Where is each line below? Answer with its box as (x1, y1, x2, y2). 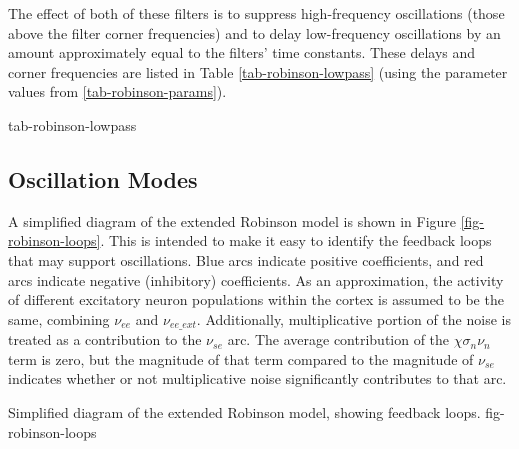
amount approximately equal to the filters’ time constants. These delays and (8, 42, 476, 63)
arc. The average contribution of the (227, 329, 450, 350)
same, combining (8, 308, 110, 329)
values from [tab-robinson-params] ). (8, 81, 227, 102)
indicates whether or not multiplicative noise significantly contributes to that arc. (8, 368, 507, 389)
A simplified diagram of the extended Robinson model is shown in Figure (8, 210, 457, 231)
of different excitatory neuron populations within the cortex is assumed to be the (8, 289, 504, 310)
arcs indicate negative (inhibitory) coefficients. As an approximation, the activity (8, 269, 504, 290)
